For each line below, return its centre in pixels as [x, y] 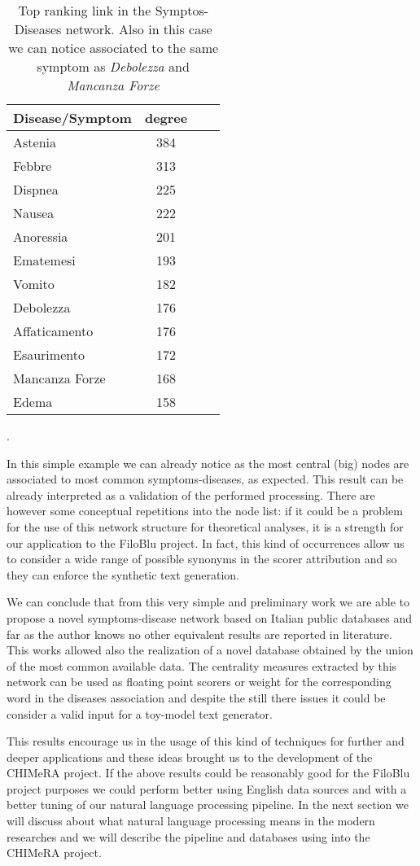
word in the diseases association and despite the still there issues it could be [196, 697]
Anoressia [41, 236]
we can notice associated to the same [114, 48]
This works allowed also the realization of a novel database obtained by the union [210, 650]
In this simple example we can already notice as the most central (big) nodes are [208, 463]
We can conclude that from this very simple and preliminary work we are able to [208, 602]
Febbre [33, 166]
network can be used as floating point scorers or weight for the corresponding [199, 682]
